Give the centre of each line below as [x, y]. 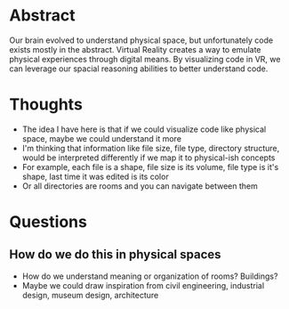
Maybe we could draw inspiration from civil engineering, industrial [143, 285]
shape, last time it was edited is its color [95, 176]
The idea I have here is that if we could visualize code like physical [144, 129]
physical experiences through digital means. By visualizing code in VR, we [145, 59]
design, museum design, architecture [90, 295]
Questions [48, 222]
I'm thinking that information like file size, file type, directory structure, [151, 148]
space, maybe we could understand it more [102, 138]
